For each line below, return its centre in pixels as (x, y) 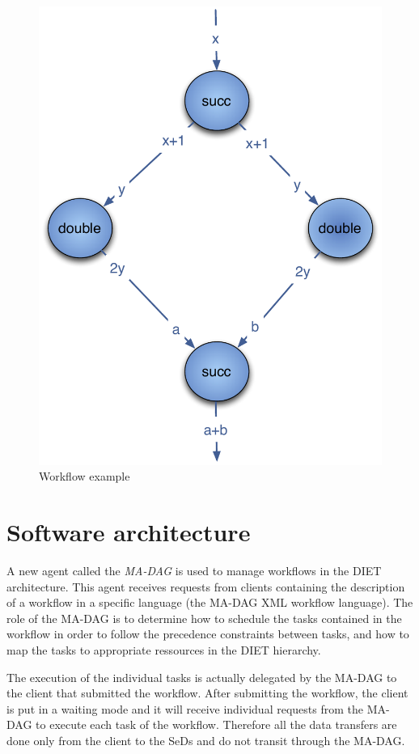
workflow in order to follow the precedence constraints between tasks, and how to (208, 634)
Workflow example (85, 476)
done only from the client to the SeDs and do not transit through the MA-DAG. (206, 741)
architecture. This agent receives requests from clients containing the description (206, 586)
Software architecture (129, 532)
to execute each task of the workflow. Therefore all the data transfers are (216, 724)
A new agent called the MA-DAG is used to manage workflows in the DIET (194, 571)
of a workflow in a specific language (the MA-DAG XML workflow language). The (210, 602)
